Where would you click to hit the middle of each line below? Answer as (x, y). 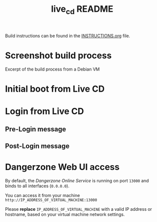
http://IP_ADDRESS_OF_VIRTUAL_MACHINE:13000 (51, 200)
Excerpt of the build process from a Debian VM (53, 69)
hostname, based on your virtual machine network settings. (65, 214)
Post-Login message (37, 146)
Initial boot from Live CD (55, 89)
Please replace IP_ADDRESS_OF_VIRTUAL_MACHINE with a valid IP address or (79, 209)
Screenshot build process (58, 55)
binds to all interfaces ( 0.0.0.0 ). (37, 186)
